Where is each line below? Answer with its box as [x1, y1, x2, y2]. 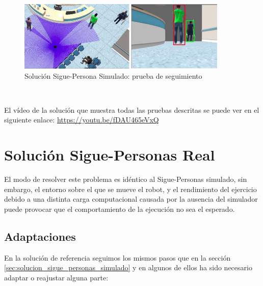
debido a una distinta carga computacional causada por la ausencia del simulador [4, 194, 258, 204]
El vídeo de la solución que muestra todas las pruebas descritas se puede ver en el [4, 104, 259, 115]
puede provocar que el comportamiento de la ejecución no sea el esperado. [4, 203, 235, 214]
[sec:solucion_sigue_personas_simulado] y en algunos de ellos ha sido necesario [4, 262, 252, 273]
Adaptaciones [4, 228, 76, 244]
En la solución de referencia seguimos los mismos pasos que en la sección [4, 252, 231, 263]
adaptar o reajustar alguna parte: [4, 272, 109, 282]
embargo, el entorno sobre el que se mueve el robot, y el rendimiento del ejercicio [4, 183, 257, 194]
